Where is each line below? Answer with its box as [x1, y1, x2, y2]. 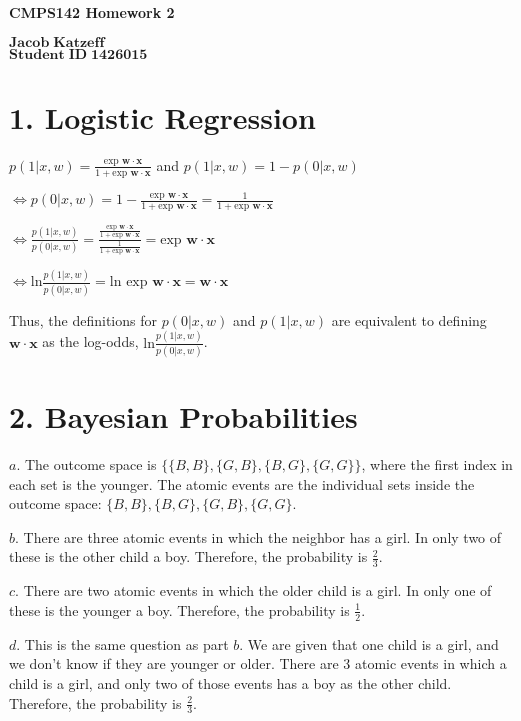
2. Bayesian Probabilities [9, 396, 358, 437]
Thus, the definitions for [9, 309, 157, 330]
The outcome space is [24, 454, 157, 475]
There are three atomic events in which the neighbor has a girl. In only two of [23, 526, 502, 547]
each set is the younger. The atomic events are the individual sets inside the [9, 473, 475, 494]
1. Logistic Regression [9, 96, 316, 137]
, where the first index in [361, 454, 513, 475]
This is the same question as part [24, 633, 229, 654]
